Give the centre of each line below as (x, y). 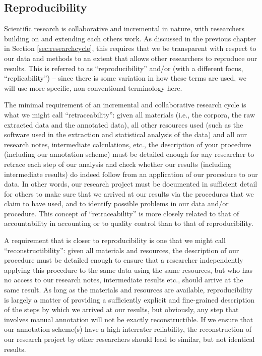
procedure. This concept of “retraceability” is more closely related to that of (122, 213)
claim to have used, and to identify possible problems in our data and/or (116, 203)
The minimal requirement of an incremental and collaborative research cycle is (125, 105)
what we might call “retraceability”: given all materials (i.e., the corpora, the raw (130, 114)
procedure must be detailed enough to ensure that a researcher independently (124, 260)
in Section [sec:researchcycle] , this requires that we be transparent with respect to (130, 48)
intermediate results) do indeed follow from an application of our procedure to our (131, 174)
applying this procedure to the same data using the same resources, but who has (128, 270)
